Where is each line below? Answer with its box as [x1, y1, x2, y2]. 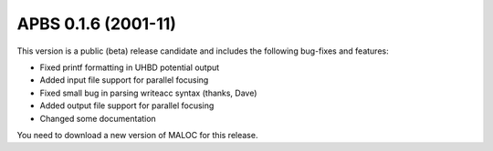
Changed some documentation [39, 113, 157, 124]
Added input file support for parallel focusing [39, 75, 209, 86]
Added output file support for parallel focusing [39, 100, 215, 111]
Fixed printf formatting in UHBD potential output [39, 62, 220, 73]
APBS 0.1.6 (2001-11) [16, 14, 177, 34]
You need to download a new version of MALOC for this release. [16, 129, 258, 140]
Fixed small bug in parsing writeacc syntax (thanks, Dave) [39, 87, 257, 98]
